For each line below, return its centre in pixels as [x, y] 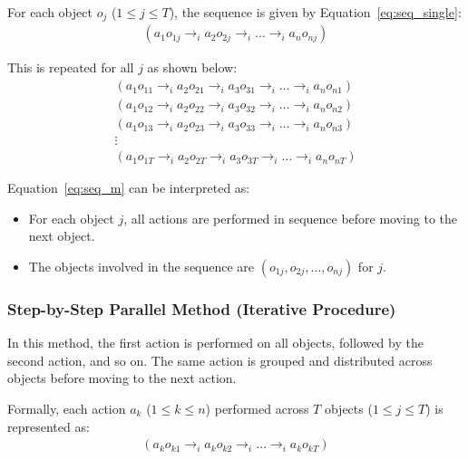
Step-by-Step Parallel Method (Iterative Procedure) [202, 308]
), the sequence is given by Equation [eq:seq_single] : [315, 12]
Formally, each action [67, 409]
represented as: [49, 426]
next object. [62, 236]
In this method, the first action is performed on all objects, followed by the [215, 343]
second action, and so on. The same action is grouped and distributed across [220, 360]
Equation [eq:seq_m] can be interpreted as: [129, 188]
